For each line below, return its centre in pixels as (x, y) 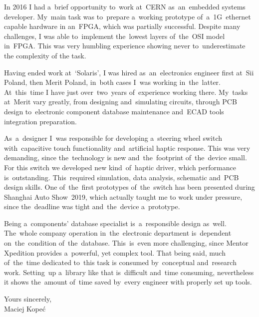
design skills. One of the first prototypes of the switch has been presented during (129, 187)
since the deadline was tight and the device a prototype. (92, 206)
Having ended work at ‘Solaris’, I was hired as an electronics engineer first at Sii (129, 72)
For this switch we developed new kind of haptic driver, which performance (120, 167)
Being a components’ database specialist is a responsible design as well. (115, 223)
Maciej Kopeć (25, 308)
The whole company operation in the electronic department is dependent (118, 233)
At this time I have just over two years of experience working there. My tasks (126, 92)
